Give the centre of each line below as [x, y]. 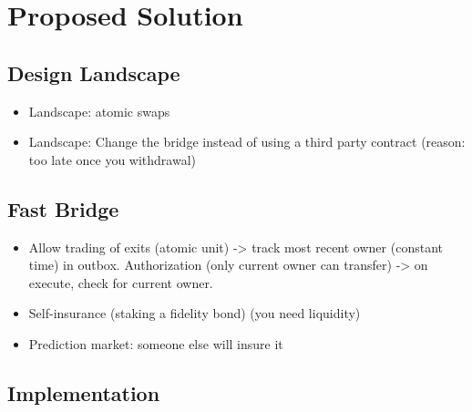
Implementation [84, 392]
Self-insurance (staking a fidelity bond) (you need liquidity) [195, 313]
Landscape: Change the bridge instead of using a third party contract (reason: [247, 142]
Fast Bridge [63, 208]
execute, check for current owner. [121, 282]
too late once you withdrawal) [113, 159]
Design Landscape [94, 72]
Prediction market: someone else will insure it [156, 343]
